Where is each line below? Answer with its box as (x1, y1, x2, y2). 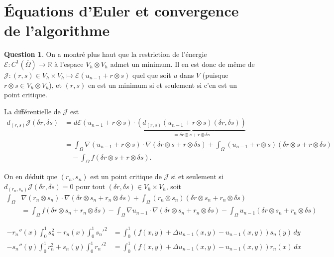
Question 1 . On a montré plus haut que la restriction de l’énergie (4, 49, 207, 59)
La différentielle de (4, 106, 61, 116)
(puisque (202, 69, 228, 80)
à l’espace (54, 58, 84, 69)
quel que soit (132, 69, 171, 80)
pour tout (76, 181, 106, 191)
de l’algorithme (4, 20, 110, 40)
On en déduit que (4, 171, 57, 182)
